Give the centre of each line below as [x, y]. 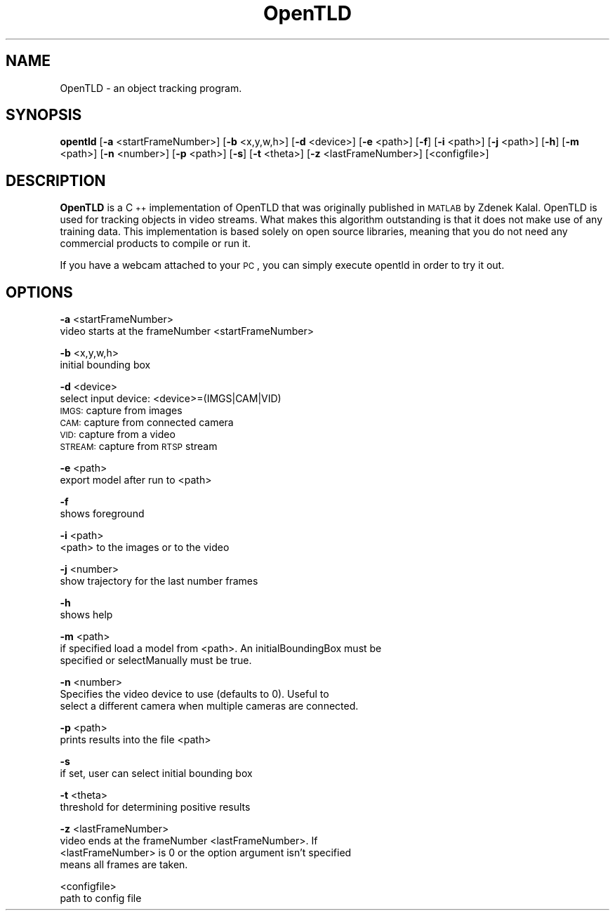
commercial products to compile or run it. [155, 244]
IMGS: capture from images [121, 411]
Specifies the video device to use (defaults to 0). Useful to [194, 694]
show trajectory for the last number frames [159, 581]
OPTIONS [39, 292]
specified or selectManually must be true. [156, 661]
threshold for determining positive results [155, 807]
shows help [86, 615]
